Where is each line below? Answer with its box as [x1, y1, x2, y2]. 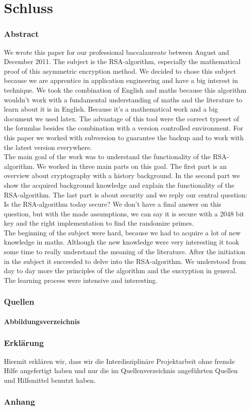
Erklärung [4, 337, 44, 349]
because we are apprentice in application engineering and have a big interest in [4, 75, 238, 85]
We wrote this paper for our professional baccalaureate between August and [4, 47, 229, 57]
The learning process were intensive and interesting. [4, 275, 158, 285]
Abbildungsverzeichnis [4, 316, 80, 326]
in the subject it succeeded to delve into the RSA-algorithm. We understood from [4, 256, 246, 266]
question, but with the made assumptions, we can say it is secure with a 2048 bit [4, 208, 244, 218]
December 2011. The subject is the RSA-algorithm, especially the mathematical [4, 56, 241, 66]
